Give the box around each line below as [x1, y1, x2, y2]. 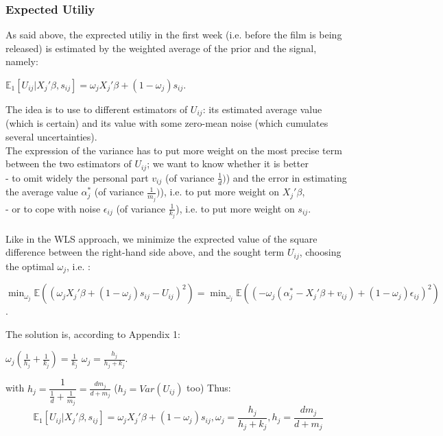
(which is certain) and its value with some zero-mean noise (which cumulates [5, 116, 328, 130]
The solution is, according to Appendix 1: [5, 326, 180, 341]
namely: [5, 54, 38, 69]
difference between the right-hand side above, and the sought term [5, 245, 285, 259]
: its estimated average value [202, 102, 322, 116]
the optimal [5, 258, 54, 273]
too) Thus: [187, 380, 231, 395]
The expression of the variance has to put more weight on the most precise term [5, 143, 342, 157]
